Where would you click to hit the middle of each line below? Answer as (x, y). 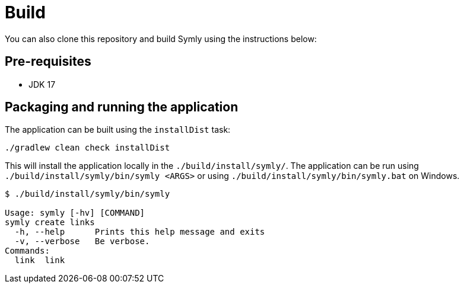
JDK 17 (42, 84)
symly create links (50, 223)
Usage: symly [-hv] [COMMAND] (75, 213)
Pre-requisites (48, 62)
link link (40, 260)
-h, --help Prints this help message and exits (140, 232)
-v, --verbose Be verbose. (82, 241)
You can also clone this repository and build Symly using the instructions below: (161, 39)
